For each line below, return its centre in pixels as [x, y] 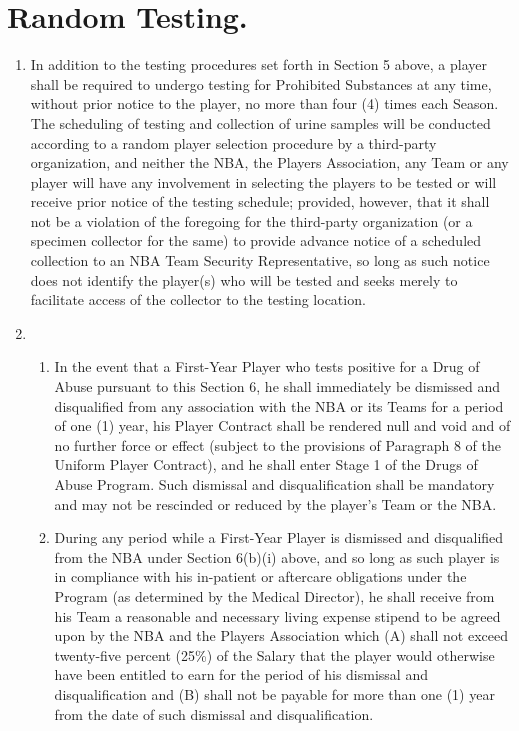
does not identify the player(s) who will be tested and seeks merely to [244, 279]
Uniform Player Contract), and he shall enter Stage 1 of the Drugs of [266, 464]
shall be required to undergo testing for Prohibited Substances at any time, [261, 83]
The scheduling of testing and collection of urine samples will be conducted [260, 122]
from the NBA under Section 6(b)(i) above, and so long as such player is [277, 556]
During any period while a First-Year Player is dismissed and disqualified [279, 537]
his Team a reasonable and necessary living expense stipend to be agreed [277, 615]
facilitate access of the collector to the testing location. [198, 299]
